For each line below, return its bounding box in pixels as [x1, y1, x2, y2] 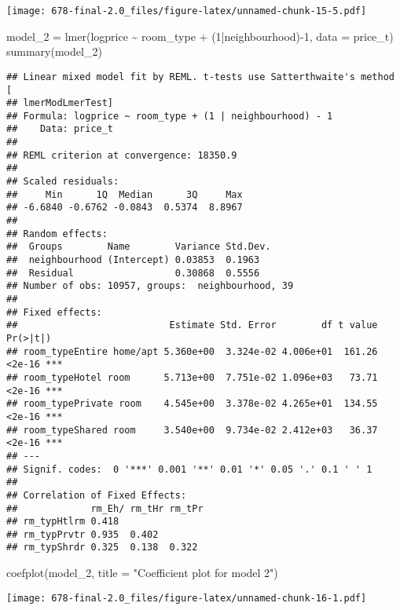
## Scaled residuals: [6, 176, 119, 188]
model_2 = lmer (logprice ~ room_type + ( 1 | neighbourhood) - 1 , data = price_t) [6, 27, 394, 44]
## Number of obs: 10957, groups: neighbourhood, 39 [6, 280, 294, 292]
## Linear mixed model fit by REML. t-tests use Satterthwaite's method [6, 71, 394, 82]
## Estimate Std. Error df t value [6, 320, 378, 331]
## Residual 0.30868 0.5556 [6, 267, 260, 279]
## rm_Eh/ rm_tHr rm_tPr [6, 502, 204, 514]
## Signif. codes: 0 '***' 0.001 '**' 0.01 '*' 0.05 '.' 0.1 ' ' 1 [6, 463, 372, 475]
